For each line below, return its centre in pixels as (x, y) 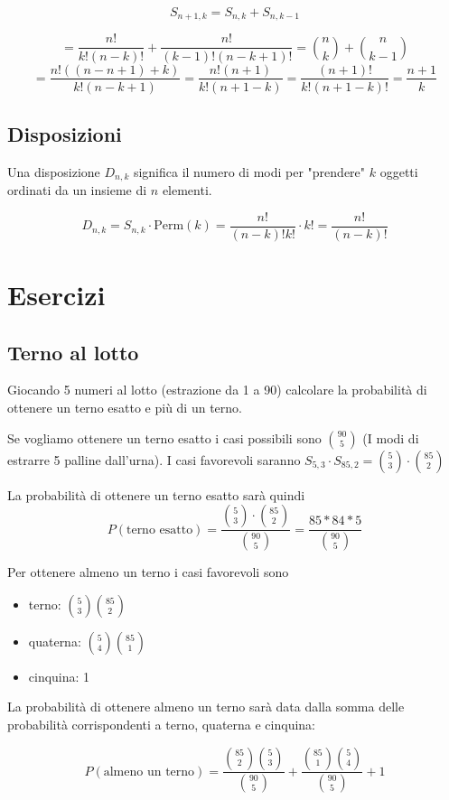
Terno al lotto (73, 352)
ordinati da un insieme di (77, 190)
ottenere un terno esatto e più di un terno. (125, 408)
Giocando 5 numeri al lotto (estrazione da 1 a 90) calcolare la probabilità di (217, 390)
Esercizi (56, 295)
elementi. (187, 190)
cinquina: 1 (59, 676)
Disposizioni (65, 133)
